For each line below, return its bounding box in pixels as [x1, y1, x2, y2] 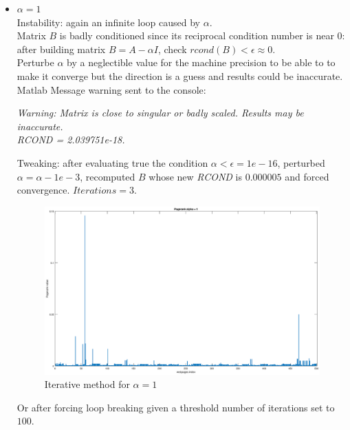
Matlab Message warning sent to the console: [17, 82, 206, 96]
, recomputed [80, 169, 135, 183]
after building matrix [17, 41, 106, 56]
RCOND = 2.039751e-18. [17, 132, 125, 147]
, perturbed [277, 155, 325, 170]
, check [157, 41, 187, 56]
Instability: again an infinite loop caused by [17, 14, 200, 29]
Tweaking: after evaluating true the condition [17, 155, 208, 170]
